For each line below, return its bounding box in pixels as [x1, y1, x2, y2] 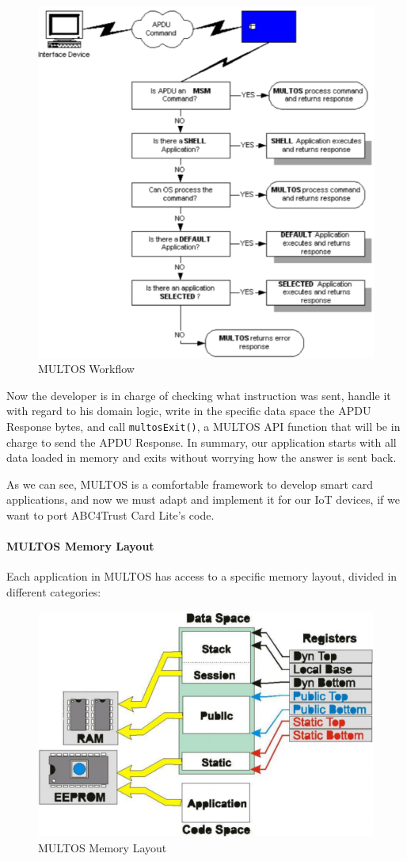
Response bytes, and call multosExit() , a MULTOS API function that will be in [6, 417, 401, 434]
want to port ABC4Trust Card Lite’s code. [6, 507, 215, 524]
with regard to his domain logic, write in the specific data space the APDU [6, 402, 371, 419]
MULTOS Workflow [38, 360, 135, 377]
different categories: [6, 584, 101, 600]
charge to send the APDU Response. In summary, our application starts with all [6, 433, 397, 450]
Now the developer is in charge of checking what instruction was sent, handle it [6, 387, 391, 403]
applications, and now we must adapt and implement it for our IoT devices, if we [6, 491, 400, 508]
